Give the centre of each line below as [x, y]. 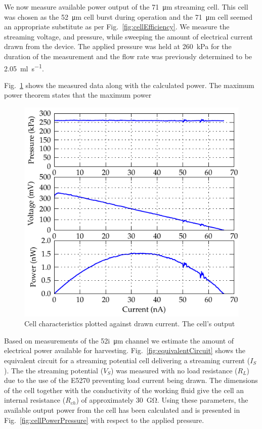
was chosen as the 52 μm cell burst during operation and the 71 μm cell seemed [128, 16]
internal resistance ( [35, 400]
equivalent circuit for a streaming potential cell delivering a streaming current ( [127, 360]
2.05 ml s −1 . [24, 67]
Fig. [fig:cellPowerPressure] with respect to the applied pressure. [104, 420]
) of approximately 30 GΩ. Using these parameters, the [162, 400]
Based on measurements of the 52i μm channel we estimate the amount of [119, 340]
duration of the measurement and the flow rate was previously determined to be [128, 56]
